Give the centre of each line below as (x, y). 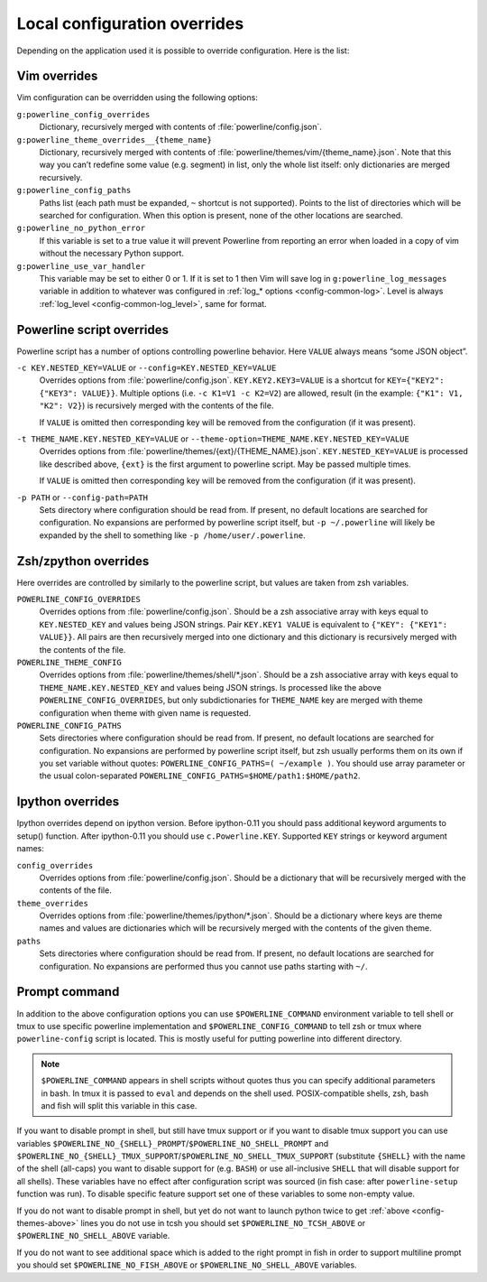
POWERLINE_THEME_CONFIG (69, 662)
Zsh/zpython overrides (83, 561)
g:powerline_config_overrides (83, 114)
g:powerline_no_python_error (81, 228)
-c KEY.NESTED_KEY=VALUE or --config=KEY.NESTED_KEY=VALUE (147, 367)
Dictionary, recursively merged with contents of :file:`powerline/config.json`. (180, 127)
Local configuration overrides (130, 23)
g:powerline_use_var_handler (81, 266)
